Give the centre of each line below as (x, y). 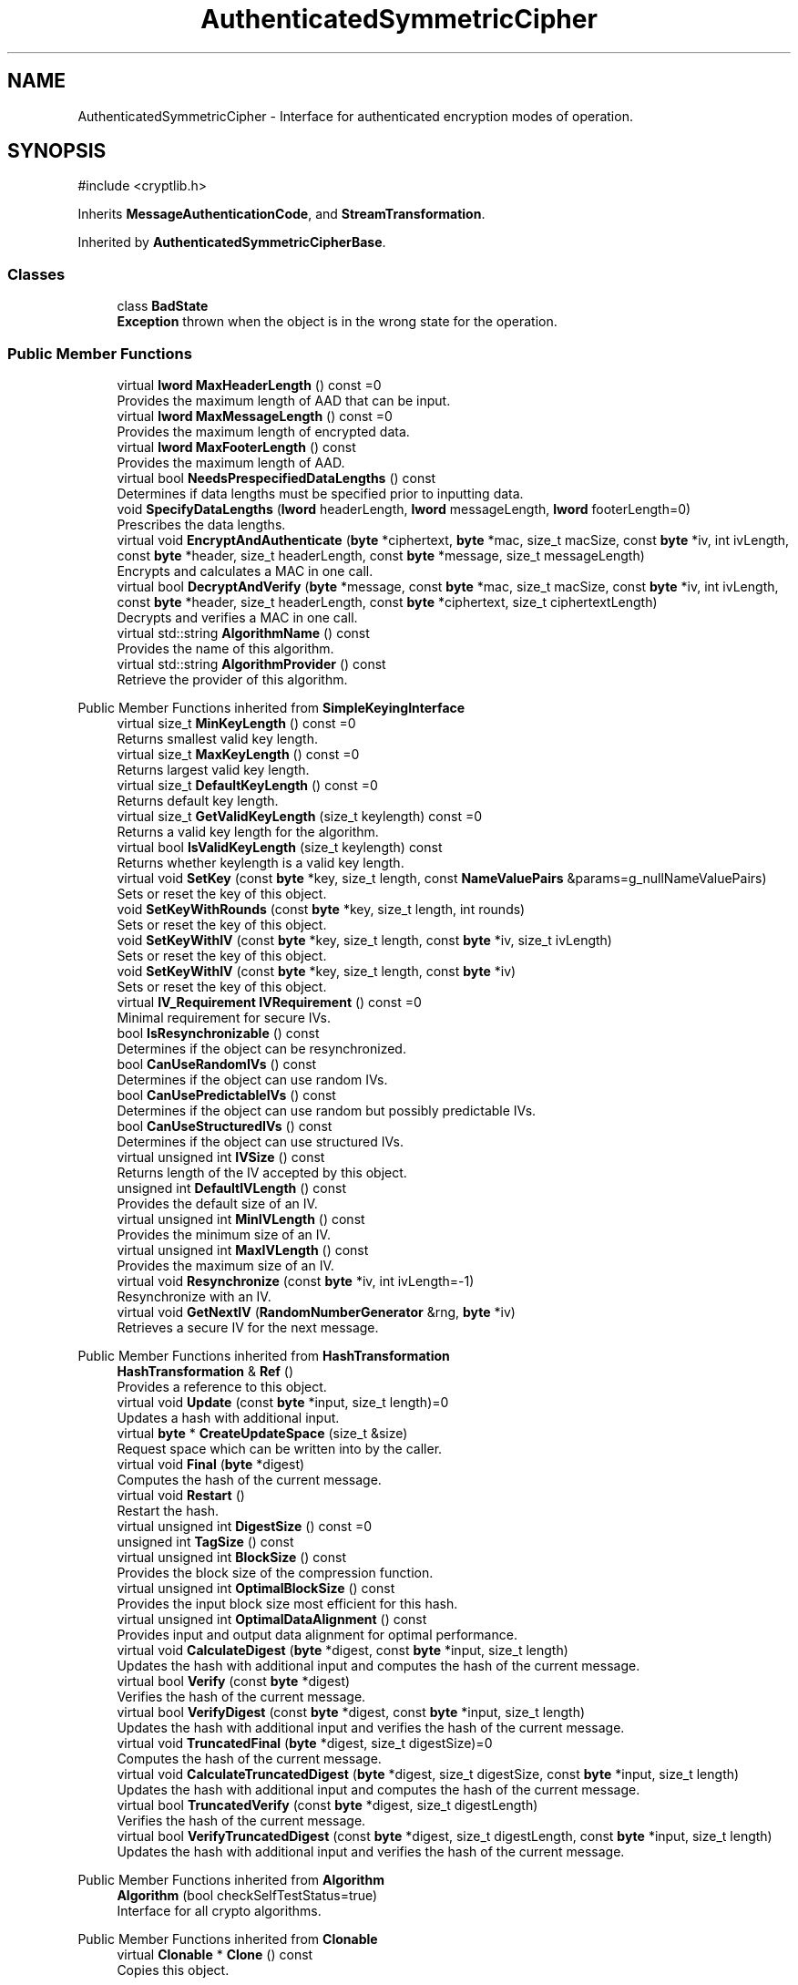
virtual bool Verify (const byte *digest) (234, 1681)
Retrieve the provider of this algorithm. (232, 679)
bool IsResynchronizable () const (218, 1033)
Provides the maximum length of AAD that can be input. (284, 400)
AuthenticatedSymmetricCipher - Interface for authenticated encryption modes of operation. (355, 116)
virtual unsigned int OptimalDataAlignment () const (272, 1619)
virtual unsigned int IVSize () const (221, 1157)
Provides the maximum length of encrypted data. (263, 431)
